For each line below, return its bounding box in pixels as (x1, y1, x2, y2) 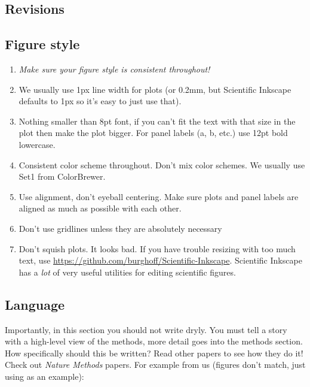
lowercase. (19, 138, 56, 150)
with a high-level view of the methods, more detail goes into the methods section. (5, 335, 303, 347)
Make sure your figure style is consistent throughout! (19, 62, 210, 75)
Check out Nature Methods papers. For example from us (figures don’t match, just (5, 358, 306, 371)
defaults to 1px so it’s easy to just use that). (19, 95, 182, 107)
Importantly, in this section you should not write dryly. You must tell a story (5, 323, 287, 335)
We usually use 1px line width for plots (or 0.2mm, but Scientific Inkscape (19, 83, 291, 95)
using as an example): (5, 370, 84, 382)
